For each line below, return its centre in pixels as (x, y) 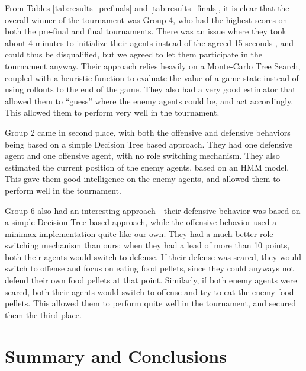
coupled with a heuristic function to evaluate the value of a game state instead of (152, 77)
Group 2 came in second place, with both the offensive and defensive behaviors (148, 132)
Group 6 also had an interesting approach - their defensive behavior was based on (153, 210)
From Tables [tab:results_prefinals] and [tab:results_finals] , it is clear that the (147, 8)
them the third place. (43, 314)
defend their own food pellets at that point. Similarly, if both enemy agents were (151, 280)
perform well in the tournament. (63, 190)
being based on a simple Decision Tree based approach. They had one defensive (149, 144)
